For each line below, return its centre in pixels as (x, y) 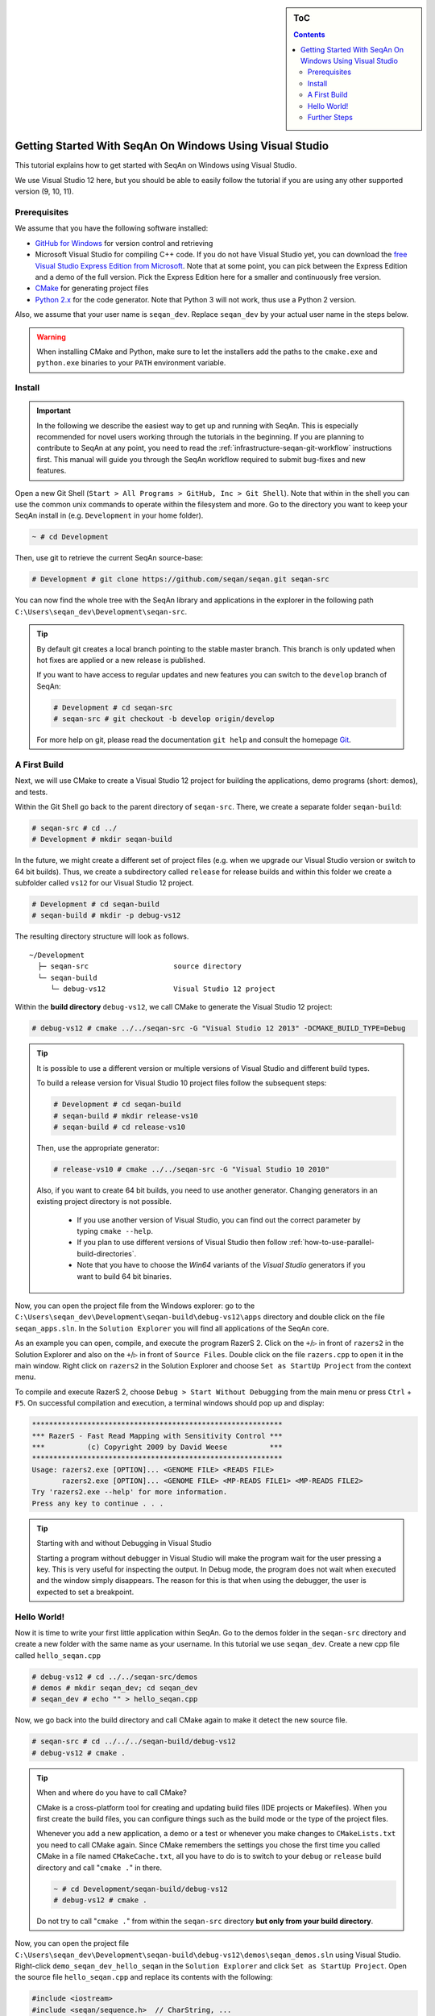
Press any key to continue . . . (98, 1503)
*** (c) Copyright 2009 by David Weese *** (157, 1447)
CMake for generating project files (92, 288)
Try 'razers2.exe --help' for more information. (130, 1492)
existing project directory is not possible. (104, 1202)
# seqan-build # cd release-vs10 (119, 1127)
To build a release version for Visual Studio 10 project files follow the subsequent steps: (182, 1083)
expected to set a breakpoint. (85, 1592)
